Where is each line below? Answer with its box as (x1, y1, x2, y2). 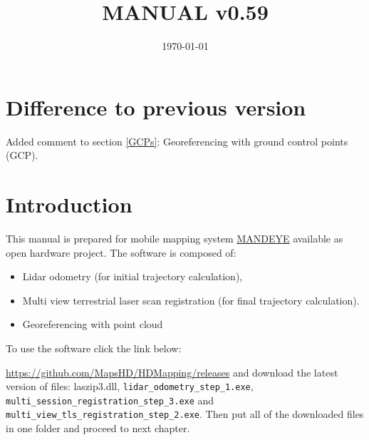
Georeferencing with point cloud (22, 317, 163, 332)
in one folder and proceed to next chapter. (6, 421, 190, 436)
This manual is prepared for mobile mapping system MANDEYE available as (6, 230, 343, 245)
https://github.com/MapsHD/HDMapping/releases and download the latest (6, 364, 338, 379)
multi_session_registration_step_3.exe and (6, 392, 214, 407)
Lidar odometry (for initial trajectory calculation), (22, 269, 243, 284)
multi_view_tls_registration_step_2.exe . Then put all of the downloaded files (6, 406, 364, 421)
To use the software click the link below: (6, 340, 182, 355)
